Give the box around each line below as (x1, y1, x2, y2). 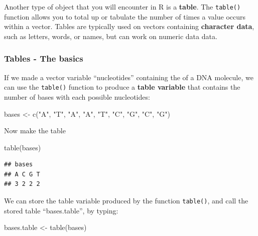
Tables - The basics (4, 52, 83, 65)
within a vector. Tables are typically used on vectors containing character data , (4, 21, 254, 32)
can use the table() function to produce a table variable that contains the (4, 82, 240, 92)
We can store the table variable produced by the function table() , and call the (4, 195, 248, 206)
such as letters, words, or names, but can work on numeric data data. (4, 31, 217, 41)
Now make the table (4, 125, 66, 136)
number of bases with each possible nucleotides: (4, 91, 150, 102)
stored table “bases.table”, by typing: (4, 205, 118, 215)
